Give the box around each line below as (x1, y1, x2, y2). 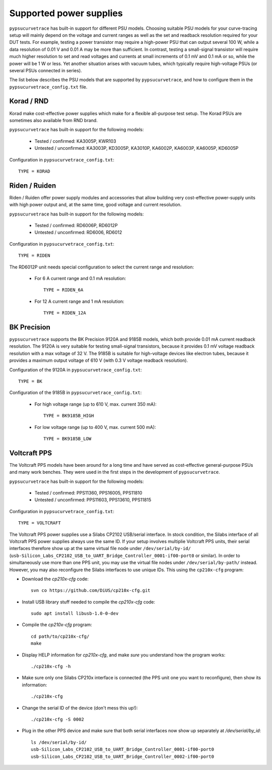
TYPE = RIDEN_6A (43, 287, 84, 293)
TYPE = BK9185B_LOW (43, 435, 92, 442)
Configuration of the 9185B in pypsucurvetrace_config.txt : (9, 390, 142, 396)
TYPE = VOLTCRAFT (18, 520, 61, 526)
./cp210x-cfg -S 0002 (31, 717, 84, 722)
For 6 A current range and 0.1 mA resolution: (34, 275, 126, 281)
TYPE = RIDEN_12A (43, 310, 86, 316)
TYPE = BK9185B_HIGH (43, 413, 94, 419)
